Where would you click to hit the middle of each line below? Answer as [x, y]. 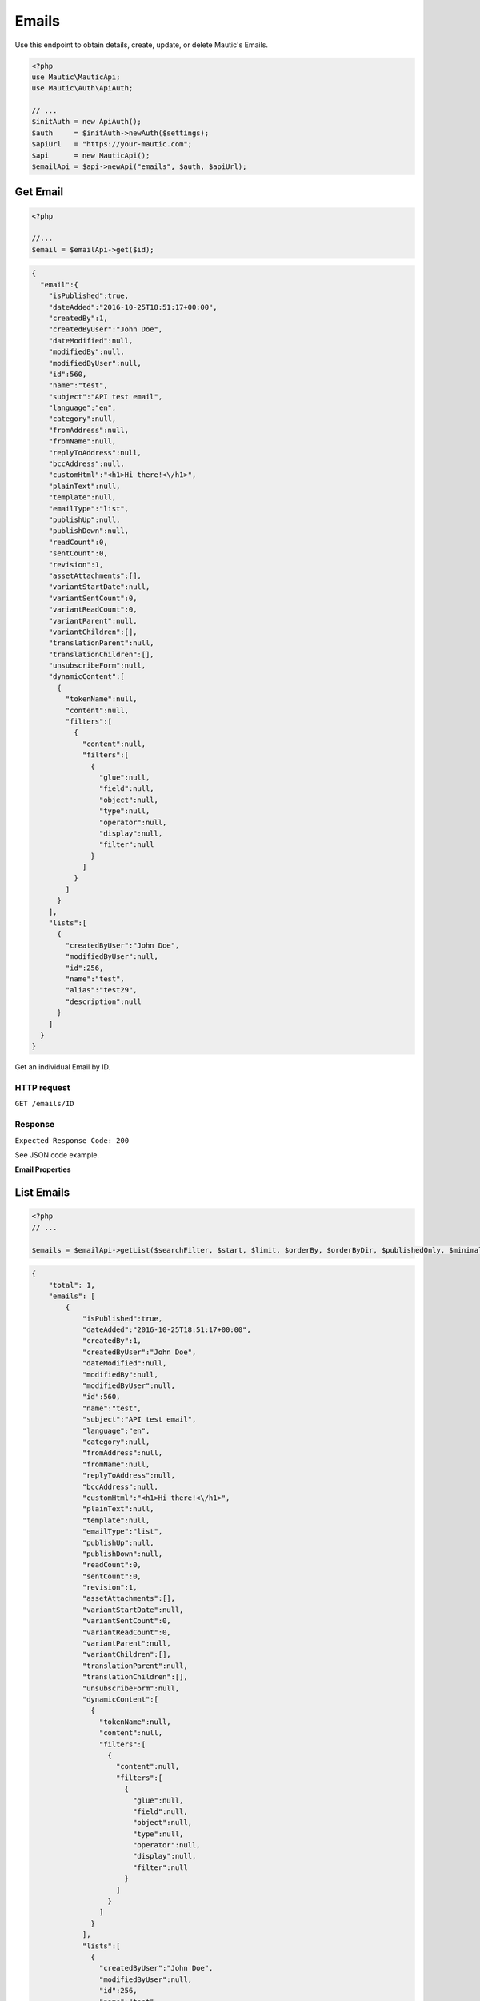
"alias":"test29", [101, 990]
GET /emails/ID [45, 1104]
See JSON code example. [57, 1155]
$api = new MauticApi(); [91, 155]
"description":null [103, 1001]
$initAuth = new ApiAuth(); [86, 122]
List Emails [42, 1193]
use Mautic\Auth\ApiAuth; [82, 88]
